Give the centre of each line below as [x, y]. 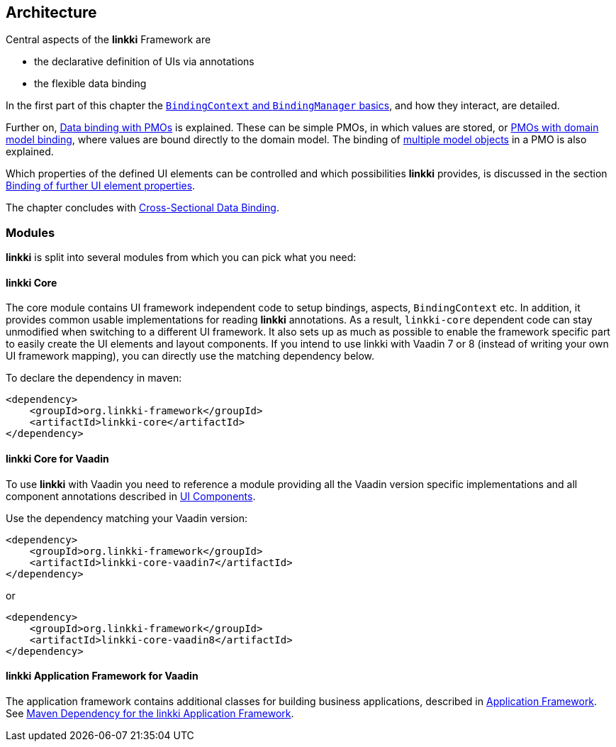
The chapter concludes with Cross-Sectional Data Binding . [142, 208]
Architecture [51, 12]
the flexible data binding [90, 84]
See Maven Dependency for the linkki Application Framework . [150, 713]
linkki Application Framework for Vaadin [102, 676]
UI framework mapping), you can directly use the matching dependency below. [190, 356]
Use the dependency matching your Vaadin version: [127, 518]
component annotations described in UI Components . [131, 496]
